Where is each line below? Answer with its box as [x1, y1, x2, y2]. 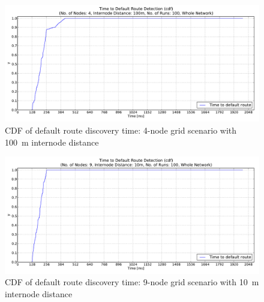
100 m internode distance [5, 135, 99, 148]
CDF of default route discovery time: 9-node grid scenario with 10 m [5, 276, 259, 288]
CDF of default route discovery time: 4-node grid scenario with [5, 124, 237, 137]
